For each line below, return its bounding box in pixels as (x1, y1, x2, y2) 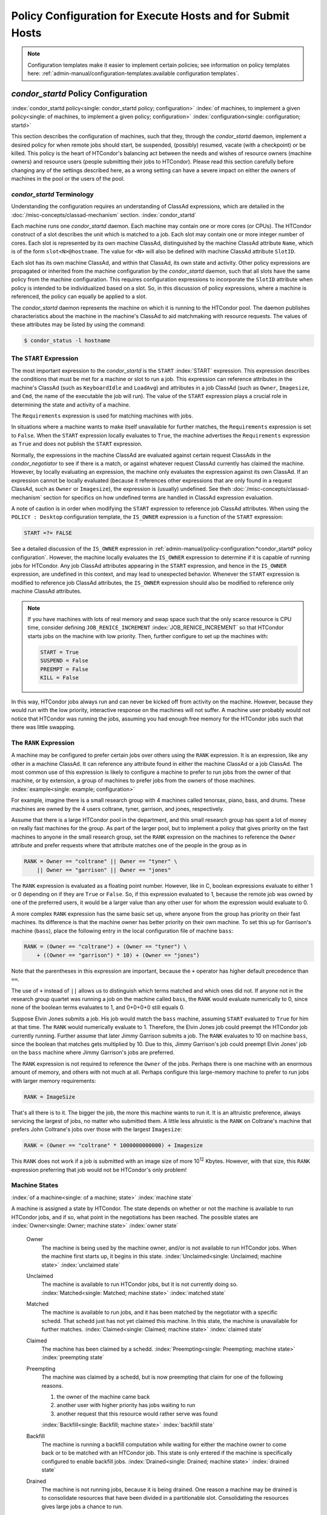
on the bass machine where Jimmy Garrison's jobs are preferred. (11, 1049, 175, 1056)
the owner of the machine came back (56, 1393, 150, 1400)
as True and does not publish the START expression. (11, 440, 143, 448)
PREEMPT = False (40, 665, 89, 673)
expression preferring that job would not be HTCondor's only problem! (11, 1166, 187, 1173)
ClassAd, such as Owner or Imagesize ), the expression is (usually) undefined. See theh (11, 485, 231, 493)
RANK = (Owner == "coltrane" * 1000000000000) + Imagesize (24, 1142, 203, 1149)
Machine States (11, 1181, 59, 1190)
